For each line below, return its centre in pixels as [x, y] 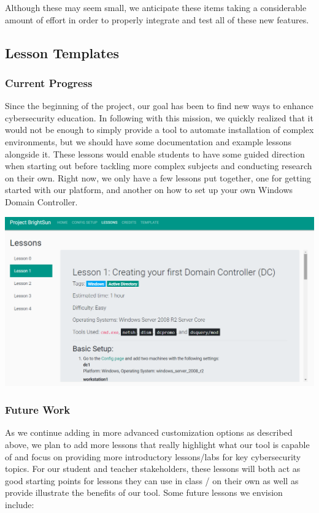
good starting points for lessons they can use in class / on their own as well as [152, 480]
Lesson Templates [62, 52]
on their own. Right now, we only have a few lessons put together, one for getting [158, 177]
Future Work [38, 410]
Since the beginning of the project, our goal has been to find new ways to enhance [159, 106]
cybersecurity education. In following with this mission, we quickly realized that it [159, 117]
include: [20, 505]
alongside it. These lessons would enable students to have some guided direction [155, 154]
